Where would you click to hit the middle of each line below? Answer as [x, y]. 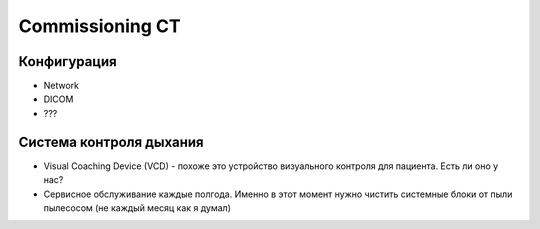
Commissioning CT [99, 26]
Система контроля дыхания [111, 141]
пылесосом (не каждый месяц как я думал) [137, 207]
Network [61, 86]
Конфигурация [67, 61]
